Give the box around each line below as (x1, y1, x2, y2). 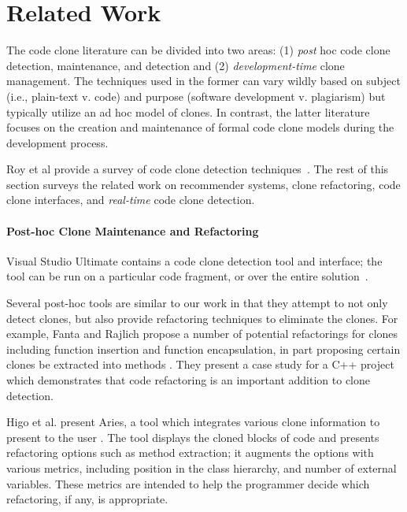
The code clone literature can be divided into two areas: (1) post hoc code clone (6, 42, 390, 58)
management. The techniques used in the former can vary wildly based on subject (6, 72, 401, 89)
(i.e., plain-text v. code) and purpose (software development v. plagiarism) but (6, 87, 386, 104)
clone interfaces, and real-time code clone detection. (6, 191, 255, 208)
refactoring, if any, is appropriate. (6, 491, 168, 507)
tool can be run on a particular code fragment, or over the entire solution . (6, 268, 368, 284)
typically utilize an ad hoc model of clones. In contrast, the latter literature (6, 103, 370, 120)
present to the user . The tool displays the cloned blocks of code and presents (6, 429, 379, 445)
